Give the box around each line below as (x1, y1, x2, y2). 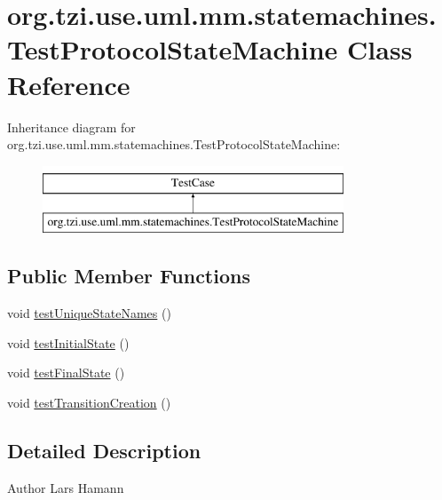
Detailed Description (7, 436, 201, 464)
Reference (7, 66, 130, 102)
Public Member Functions (7, 262, 250, 290)
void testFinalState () (7, 363, 125, 382)
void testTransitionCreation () (7, 393, 171, 411)
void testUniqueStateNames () (7, 304, 171, 322)
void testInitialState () (7, 333, 130, 352)
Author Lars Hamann (7, 478, 124, 496)
